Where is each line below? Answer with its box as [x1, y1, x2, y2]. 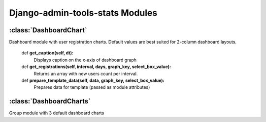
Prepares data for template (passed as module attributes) [33, 84, 150, 90]
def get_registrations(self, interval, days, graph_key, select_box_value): [21, 64, 171, 70]
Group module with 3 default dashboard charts [9, 110, 104, 116]
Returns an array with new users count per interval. [33, 71, 138, 76]
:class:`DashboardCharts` [9, 97, 91, 105]
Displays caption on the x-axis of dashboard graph [33, 57, 137, 63]
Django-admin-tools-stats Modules [9, 7, 158, 18]
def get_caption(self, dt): [21, 50, 74, 56]
